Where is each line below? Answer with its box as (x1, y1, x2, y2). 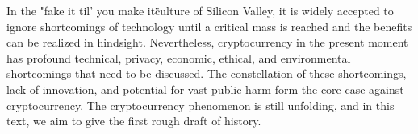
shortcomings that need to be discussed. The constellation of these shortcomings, (6, 65, 407, 82)
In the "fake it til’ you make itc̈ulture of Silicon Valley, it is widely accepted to (6, 2, 394, 18)
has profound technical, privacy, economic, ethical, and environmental (6, 49, 351, 66)
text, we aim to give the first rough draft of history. (6, 112, 261, 129)
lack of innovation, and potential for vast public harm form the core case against (6, 80, 404, 97)
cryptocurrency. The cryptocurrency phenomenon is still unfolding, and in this (6, 96, 395, 113)
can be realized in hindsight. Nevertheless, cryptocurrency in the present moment (6, 34, 408, 51)
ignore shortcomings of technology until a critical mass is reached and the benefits (6, 18, 412, 35)
